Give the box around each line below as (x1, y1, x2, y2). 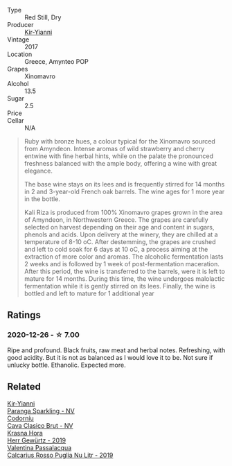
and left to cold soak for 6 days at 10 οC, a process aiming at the (24, 245, 208, 253)
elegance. (24, 166, 53, 175)
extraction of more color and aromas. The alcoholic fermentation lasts (24, 252, 224, 261)
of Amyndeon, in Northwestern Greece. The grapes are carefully (24, 216, 208, 224)
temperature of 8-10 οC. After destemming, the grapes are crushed (24, 238, 216, 245)
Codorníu (7, 414, 35, 422)
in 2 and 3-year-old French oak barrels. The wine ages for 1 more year (24, 187, 225, 196)
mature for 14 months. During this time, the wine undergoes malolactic (24, 275, 225, 283)
